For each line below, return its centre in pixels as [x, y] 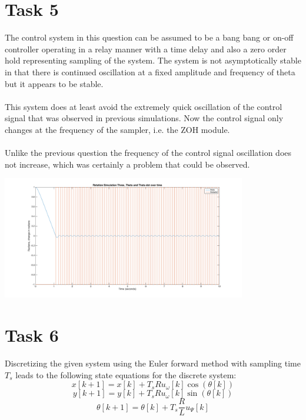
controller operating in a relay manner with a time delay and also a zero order [146, 49]
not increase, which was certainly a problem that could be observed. [127, 164]
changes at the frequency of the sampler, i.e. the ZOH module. [117, 129]
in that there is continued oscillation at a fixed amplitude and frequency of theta [150, 71]
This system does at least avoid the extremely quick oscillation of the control [144, 106]
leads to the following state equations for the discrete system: [126, 374]
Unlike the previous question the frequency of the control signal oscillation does [148, 153]
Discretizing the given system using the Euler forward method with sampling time [153, 363]
